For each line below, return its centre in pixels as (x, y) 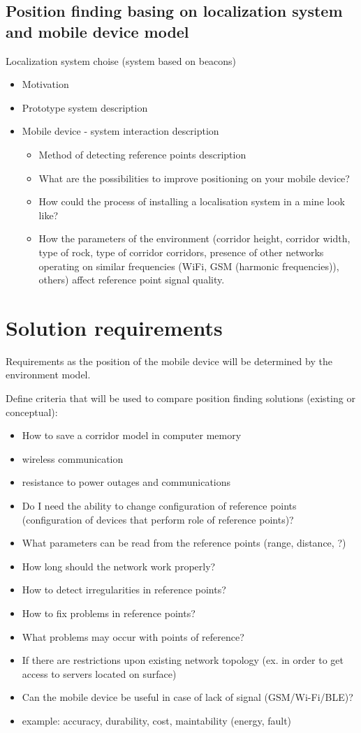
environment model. (48, 375)
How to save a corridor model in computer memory (132, 435)
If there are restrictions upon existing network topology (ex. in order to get (183, 660)
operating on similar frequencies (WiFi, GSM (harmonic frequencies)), (189, 266)
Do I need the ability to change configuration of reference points (159, 505)
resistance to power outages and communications (126, 482)
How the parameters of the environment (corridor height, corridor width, (194, 238)
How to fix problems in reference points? (109, 613)
